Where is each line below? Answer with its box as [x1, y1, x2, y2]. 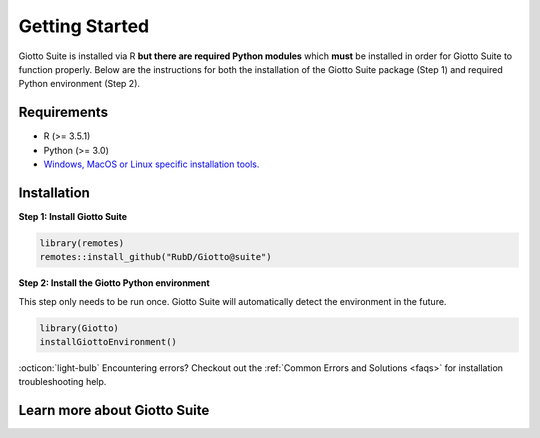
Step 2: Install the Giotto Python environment [18, 277, 210, 289]
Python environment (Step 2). [18, 78, 140, 90]
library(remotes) [39, 237, 125, 249]
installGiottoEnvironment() [39, 336, 177, 348]
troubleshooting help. [18, 376, 107, 388]
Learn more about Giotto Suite [18, 402, 210, 419]
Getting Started [18, 15, 150, 37]
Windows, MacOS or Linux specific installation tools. [43, 158, 260, 170]
